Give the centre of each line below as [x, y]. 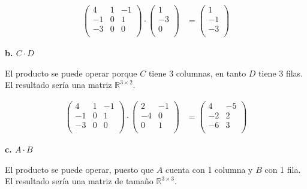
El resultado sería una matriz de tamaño [79, 181]
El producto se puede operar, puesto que [79, 169]
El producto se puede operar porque [71, 73]
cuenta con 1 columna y [209, 169]
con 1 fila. [283, 169]
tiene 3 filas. [281, 73]
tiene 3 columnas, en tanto [197, 73]
